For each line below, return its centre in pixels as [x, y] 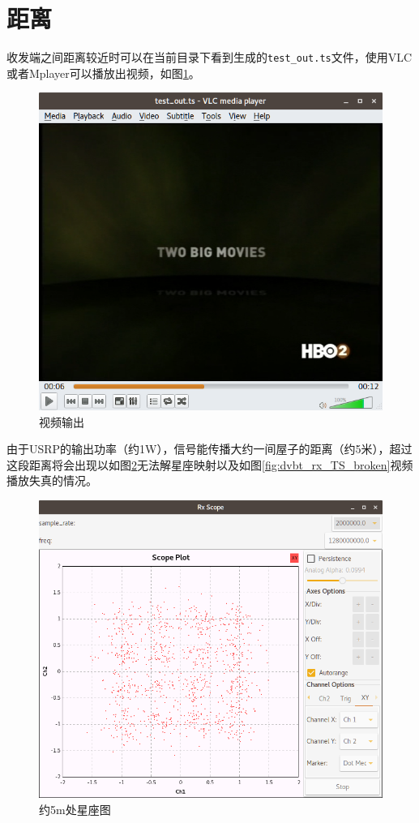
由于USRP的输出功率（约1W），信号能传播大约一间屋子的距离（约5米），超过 [209, 449]
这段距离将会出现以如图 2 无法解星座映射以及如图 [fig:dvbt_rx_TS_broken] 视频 [210, 464]
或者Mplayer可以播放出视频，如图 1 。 [103, 73]
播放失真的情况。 [52, 480]
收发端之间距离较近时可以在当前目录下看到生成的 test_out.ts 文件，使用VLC [209, 57]
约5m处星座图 [75, 810]
